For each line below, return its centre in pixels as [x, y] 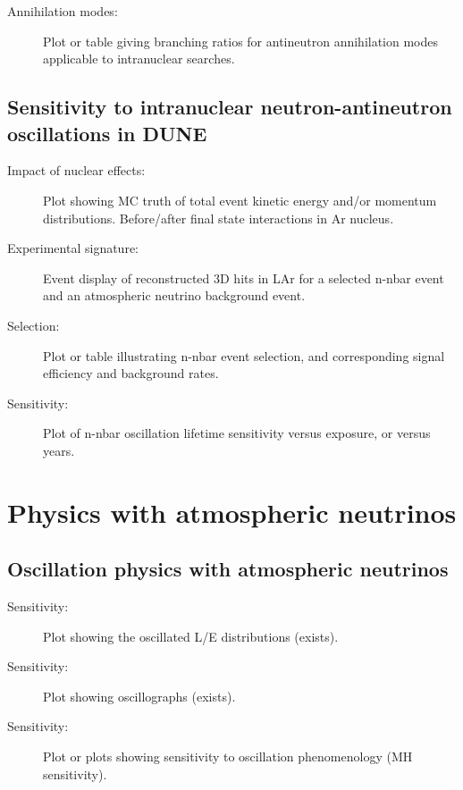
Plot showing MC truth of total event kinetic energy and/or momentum [240, 200]
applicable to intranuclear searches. [139, 59]
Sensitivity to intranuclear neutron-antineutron [230, 107]
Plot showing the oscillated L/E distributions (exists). [191, 636]
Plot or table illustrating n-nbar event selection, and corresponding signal [244, 355]
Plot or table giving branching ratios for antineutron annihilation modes [241, 41]
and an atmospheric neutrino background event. [174, 295]
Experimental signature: [73, 248]
